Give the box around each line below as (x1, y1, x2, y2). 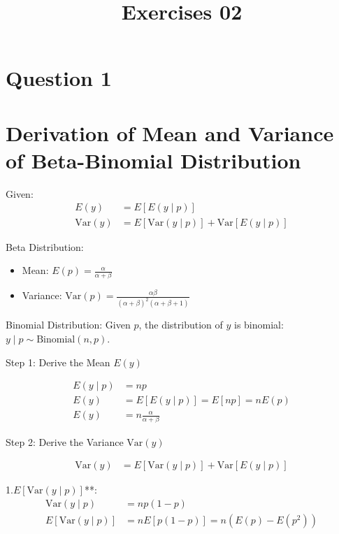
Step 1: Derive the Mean (6, 354, 110, 369)
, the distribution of (138, 317, 223, 332)
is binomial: (233, 317, 284, 332)
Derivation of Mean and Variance (6, 118, 334, 147)
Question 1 (6, 64, 112, 92)
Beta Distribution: (6, 239, 84, 254)
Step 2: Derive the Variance (6, 434, 124, 449)
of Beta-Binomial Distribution (6, 145, 301, 174)
